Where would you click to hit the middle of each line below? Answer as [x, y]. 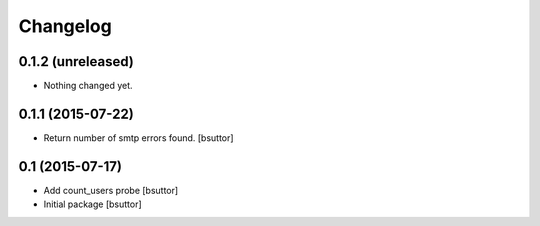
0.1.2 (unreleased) [76, 61]
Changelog [65, 26]
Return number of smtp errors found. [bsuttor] [138, 137]
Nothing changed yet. [88, 86]
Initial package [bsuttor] [92, 204]
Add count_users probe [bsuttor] [111, 190]
